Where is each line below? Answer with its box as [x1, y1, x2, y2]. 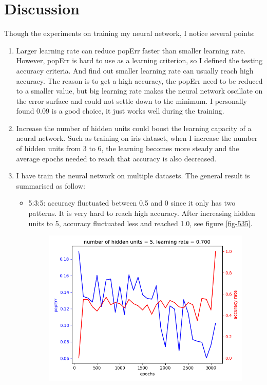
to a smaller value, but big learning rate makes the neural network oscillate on [16, 85, 263, 96]
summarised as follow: [16, 180, 85, 191]
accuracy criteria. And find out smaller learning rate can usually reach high [16, 65, 254, 76]
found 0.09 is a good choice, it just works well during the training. [16, 105, 224, 116]
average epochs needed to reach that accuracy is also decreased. [16, 153, 217, 163]
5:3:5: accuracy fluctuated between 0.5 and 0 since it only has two [28, 197, 236, 208]
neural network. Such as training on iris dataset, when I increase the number [16, 133, 258, 143]
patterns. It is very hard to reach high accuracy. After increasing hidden [28, 208, 255, 218]
